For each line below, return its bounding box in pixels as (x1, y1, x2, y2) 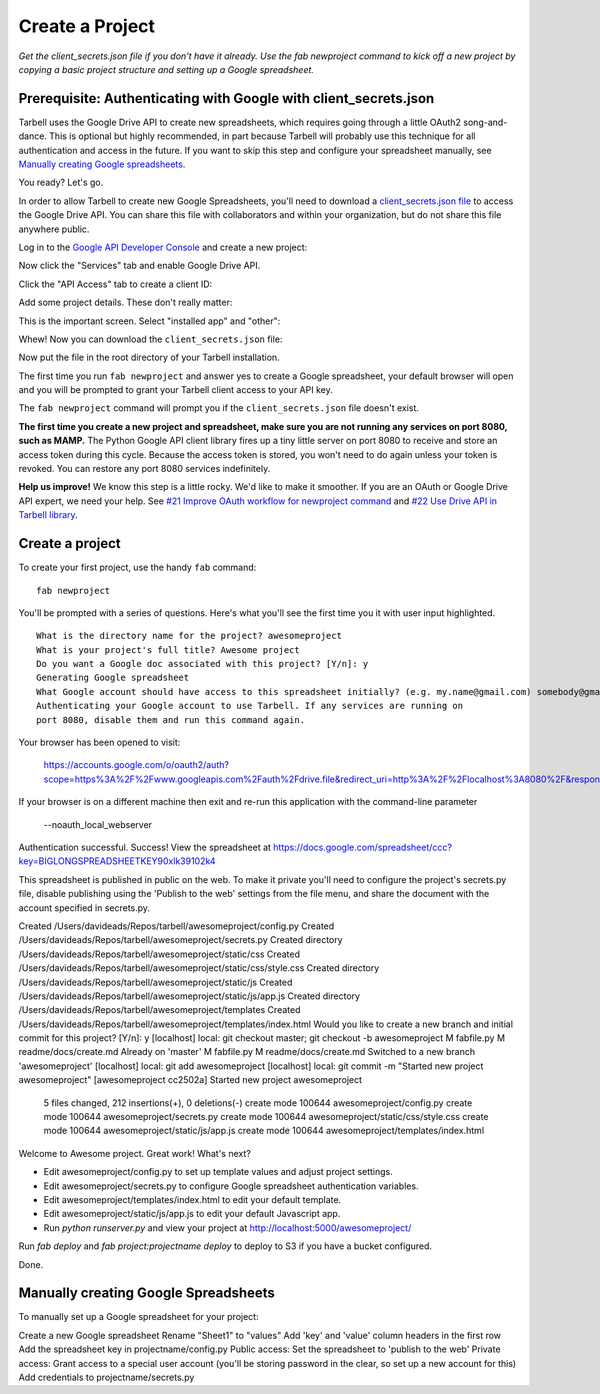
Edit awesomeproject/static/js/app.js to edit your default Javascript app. (43, 1208, 341, 1220)
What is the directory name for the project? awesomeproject (36, 630, 342, 642)
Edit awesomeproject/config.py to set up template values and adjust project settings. (43, 1166, 394, 1178)
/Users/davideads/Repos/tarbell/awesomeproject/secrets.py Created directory (18, 934, 344, 946)
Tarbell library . (18, 509, 79, 521)
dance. (18, 130, 47, 142)
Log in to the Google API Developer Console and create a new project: (18, 241, 308, 253)
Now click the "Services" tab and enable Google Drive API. (18, 260, 261, 272)
